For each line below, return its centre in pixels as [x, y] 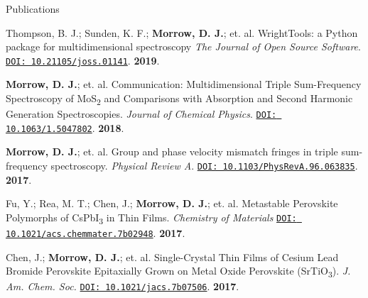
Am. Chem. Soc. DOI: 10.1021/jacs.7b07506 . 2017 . [123, 286]
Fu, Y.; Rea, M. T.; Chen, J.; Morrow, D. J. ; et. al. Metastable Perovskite [172, 203]
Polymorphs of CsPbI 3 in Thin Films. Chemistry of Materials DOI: [151, 218]
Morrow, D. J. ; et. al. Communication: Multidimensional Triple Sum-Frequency [184, 84]
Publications [33, 9]
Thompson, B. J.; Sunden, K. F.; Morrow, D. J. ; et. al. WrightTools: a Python [182, 32]
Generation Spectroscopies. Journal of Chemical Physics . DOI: [141, 114]
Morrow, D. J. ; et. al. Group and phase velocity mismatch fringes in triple [172, 151]
